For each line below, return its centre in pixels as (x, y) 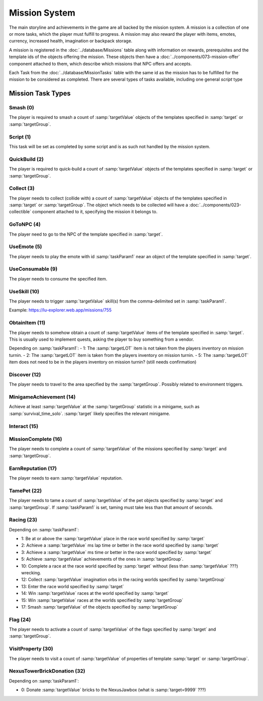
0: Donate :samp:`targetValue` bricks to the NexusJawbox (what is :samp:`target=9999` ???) (114, 690)
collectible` (20, 212)
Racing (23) (23, 520)
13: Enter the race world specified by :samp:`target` (73, 586)
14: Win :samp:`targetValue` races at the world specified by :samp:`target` (95, 593)
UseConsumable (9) (33, 269)
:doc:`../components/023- (215, 205)
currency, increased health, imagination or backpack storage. (71, 41)
